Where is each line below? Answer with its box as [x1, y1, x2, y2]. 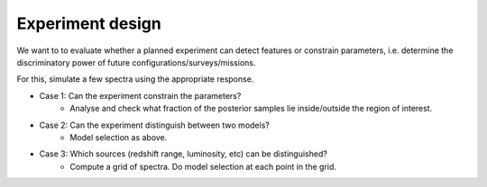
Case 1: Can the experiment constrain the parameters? [39, 90, 242, 101]
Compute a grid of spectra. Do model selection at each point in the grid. [69, 161, 337, 172]
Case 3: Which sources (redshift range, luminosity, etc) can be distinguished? [39, 148, 328, 159]
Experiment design [16, 13, 161, 33]
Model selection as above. [69, 131, 168, 143]
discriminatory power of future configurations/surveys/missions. [16, 57, 256, 67]
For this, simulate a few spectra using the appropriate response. [16, 74, 254, 85]
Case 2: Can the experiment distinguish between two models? [39, 120, 270, 130]
